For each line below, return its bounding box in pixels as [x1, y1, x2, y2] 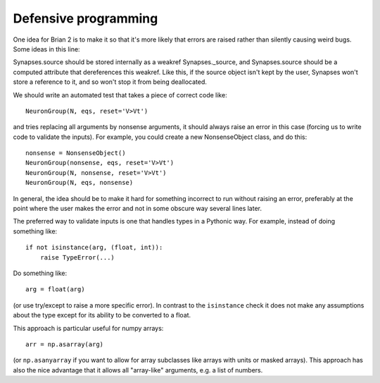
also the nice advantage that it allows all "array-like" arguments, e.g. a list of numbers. [13, 365, 263, 374]
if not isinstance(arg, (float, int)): [25, 243, 163, 252]
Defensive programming [13, 11, 158, 26]
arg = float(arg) [25, 286, 85, 293]
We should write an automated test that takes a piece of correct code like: [13, 90, 228, 99]
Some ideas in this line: [13, 44, 80, 53]
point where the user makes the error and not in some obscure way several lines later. [13, 205, 262, 213]
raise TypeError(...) [39, 253, 115, 261]
